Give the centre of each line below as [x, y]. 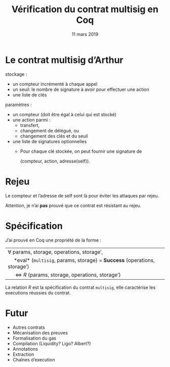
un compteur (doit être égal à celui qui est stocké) [65, 114]
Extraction [23, 354]
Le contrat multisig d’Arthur [65, 60]
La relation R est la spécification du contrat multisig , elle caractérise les [80, 287]
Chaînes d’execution [34, 359]
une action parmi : [31, 120]
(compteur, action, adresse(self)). [55, 161]
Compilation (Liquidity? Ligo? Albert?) [52, 343]
